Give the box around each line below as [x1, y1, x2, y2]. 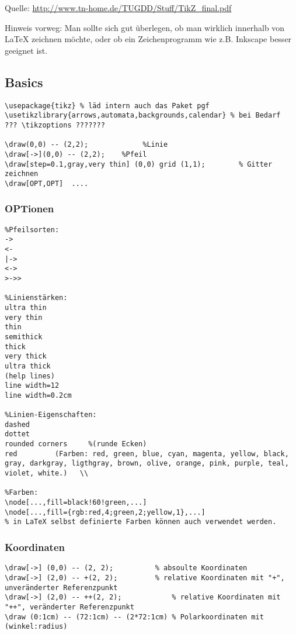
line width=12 [5, 381, 60, 390]
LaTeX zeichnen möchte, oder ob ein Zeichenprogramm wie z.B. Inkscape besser [5, 33, 292, 45]
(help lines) [5, 371, 55, 380]
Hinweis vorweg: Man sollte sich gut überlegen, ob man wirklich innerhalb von [5, 21, 285, 33]
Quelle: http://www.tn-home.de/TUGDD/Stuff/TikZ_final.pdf [5, 2, 232, 13]
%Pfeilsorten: [5, 225, 60, 234]
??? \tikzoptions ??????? [5, 120, 105, 129]
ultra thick [5, 361, 51, 370]
